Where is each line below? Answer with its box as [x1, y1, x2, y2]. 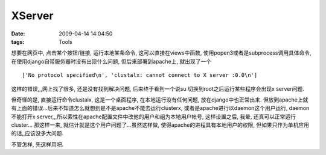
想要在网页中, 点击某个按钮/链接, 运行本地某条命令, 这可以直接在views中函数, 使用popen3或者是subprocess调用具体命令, [11, 49, 312, 56]
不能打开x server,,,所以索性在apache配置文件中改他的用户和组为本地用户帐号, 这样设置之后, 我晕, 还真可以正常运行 [11, 113, 296, 120]
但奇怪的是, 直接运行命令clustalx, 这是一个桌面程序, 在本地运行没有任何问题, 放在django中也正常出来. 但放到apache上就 [11, 96, 308, 103]
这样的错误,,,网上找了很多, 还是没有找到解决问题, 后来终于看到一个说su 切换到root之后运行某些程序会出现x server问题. [11, 85, 304, 93]
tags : [11, 38, 25, 45]
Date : [11, 30, 25, 37]
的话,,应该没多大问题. [11, 130, 64, 137]
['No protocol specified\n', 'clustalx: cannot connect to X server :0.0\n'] [22, 72, 258, 79]
